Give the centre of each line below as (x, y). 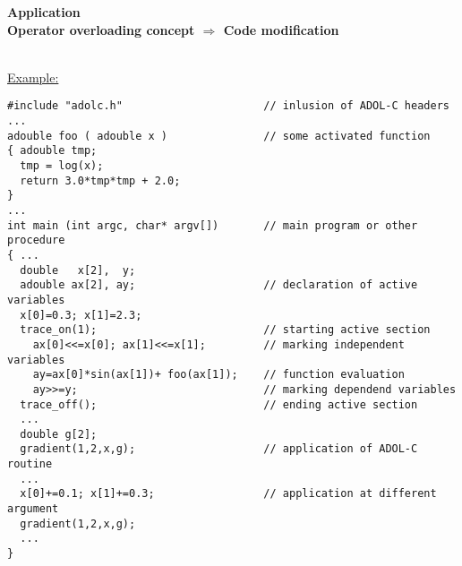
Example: (33, 77)
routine (30, 464)
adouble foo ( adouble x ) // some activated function (219, 136)
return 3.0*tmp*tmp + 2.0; (100, 180)
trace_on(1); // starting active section (225, 330)
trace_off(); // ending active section (219, 404)
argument (33, 509)
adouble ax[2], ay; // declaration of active (219, 285)
